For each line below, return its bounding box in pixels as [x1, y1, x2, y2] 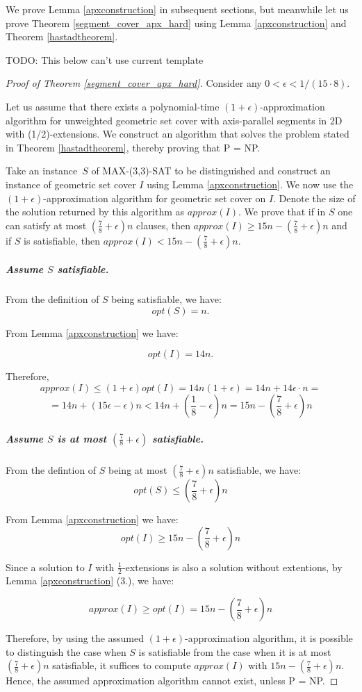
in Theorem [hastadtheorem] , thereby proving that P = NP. [6, 140, 261, 154]
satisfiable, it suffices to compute [52, 658, 191, 673]
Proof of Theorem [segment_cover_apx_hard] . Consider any [6, 76, 262, 90]
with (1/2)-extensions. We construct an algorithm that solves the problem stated [6, 126, 349, 141]
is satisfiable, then [24, 233, 100, 247]
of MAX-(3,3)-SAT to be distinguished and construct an [91, 163, 331, 178]
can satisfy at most [6, 217, 87, 232]
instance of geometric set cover [6, 176, 136, 191]
